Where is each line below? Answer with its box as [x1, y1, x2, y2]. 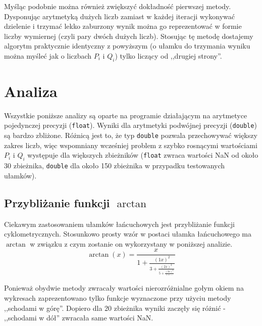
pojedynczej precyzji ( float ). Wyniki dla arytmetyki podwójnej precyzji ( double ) [4, 120, 257, 130]
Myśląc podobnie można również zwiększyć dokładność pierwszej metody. [4, 1, 231, 11]
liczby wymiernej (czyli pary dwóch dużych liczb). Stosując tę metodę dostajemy [4, 30, 253, 41]
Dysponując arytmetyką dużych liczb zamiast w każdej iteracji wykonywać [4, 11, 235, 21]
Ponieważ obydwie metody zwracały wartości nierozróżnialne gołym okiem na [4, 283, 244, 293]
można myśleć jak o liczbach [4, 50, 92, 61]
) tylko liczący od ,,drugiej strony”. [115, 50, 222, 61]
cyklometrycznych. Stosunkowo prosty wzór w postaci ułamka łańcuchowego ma [4, 228, 251, 239]
